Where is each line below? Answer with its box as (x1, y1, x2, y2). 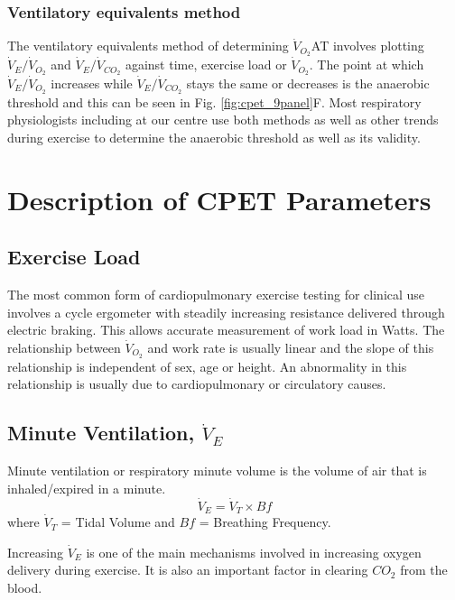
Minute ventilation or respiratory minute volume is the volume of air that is (7, 461, 427, 480)
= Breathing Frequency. (199, 512, 331, 531)
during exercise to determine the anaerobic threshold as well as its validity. (7, 127, 421, 146)
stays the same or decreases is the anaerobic (186, 73, 430, 92)
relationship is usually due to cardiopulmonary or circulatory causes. (7, 374, 386, 393)
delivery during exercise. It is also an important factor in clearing (7, 560, 368, 579)
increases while (51, 73, 133, 92)
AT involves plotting (311, 36, 424, 55)
